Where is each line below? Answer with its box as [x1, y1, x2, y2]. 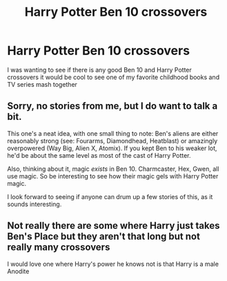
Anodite [7, 267, 30, 275]
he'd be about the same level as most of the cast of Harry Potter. [7, 151, 191, 159]
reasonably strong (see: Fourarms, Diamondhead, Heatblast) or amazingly [7, 136, 218, 145]
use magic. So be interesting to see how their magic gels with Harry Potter [7, 171, 219, 180]
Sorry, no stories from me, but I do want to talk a [7, 101, 218, 112]
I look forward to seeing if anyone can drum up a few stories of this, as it [7, 192, 213, 200]
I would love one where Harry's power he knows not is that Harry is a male [7, 260, 219, 268]
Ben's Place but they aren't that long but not [7, 231, 200, 242]
